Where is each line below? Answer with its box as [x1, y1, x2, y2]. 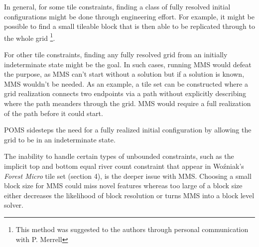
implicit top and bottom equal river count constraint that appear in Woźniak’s [4, 160, 244, 171]
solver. [4, 200, 24, 210]
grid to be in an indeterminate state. [4, 134, 116, 144]
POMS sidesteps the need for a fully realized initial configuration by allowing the [4, 124, 252, 135]
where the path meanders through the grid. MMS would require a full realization [4, 98, 251, 108]
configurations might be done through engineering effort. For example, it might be [4, 11, 255, 21]
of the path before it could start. [4, 108, 103, 118]
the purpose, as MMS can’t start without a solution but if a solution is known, [4, 69, 245, 79]
